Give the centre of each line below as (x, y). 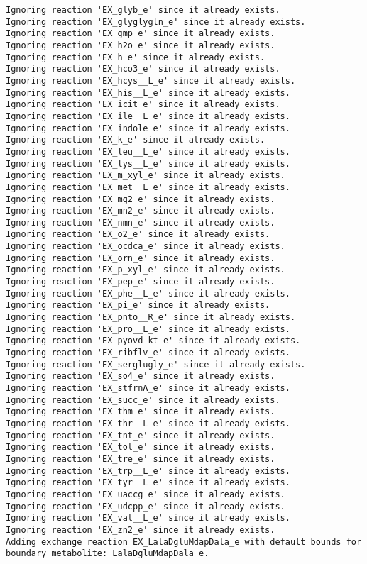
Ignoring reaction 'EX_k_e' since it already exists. (136, 140)
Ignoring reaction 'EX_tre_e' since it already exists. (141, 459)
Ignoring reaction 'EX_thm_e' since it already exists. (141, 412)
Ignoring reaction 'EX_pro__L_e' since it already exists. (148, 329)
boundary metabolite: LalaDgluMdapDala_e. (108, 554)
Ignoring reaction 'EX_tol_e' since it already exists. (141, 447)
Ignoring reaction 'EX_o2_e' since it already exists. (138, 234)
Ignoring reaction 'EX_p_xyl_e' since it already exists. (146, 270)
